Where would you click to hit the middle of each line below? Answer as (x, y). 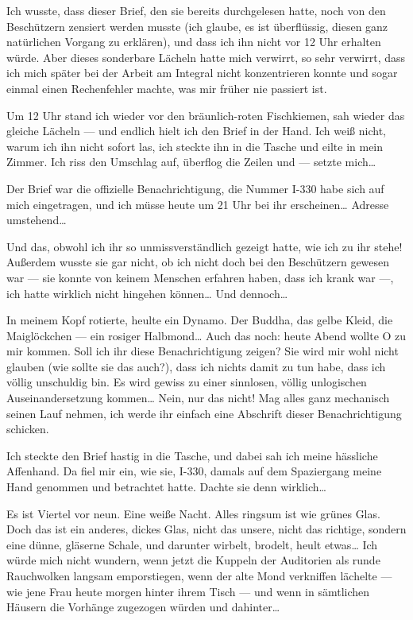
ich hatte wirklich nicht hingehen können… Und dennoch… (147, 293)
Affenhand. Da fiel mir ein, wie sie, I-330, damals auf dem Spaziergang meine (194, 471)
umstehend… (37, 220)
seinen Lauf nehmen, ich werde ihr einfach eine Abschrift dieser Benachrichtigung (204, 413)
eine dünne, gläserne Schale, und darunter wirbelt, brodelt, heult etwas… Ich (192, 544)
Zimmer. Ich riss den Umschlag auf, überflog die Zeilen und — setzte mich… (191, 162)
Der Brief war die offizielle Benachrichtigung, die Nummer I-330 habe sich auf (195, 188)
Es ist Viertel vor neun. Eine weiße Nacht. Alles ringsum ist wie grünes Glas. (193, 513)
